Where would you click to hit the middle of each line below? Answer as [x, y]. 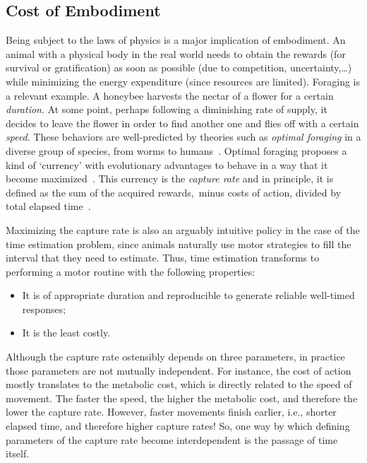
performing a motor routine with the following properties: [131, 271]
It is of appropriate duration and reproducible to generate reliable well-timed [188, 295]
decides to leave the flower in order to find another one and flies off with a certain [182, 123]
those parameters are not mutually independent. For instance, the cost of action [179, 370]
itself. [18, 453]
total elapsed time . [48, 206]
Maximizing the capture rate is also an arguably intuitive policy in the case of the [183, 229]
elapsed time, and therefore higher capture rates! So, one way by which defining [178, 426]
